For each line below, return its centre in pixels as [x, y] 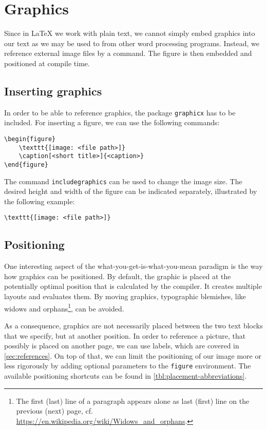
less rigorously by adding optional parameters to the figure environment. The [128, 366]
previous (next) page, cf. [54, 411]
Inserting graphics [53, 91]
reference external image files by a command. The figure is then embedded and [128, 53]
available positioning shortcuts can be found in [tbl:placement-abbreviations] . [126, 375]
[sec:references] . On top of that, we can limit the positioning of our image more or [133, 355]
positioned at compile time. [47, 63]
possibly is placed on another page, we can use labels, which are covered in [122, 346]
